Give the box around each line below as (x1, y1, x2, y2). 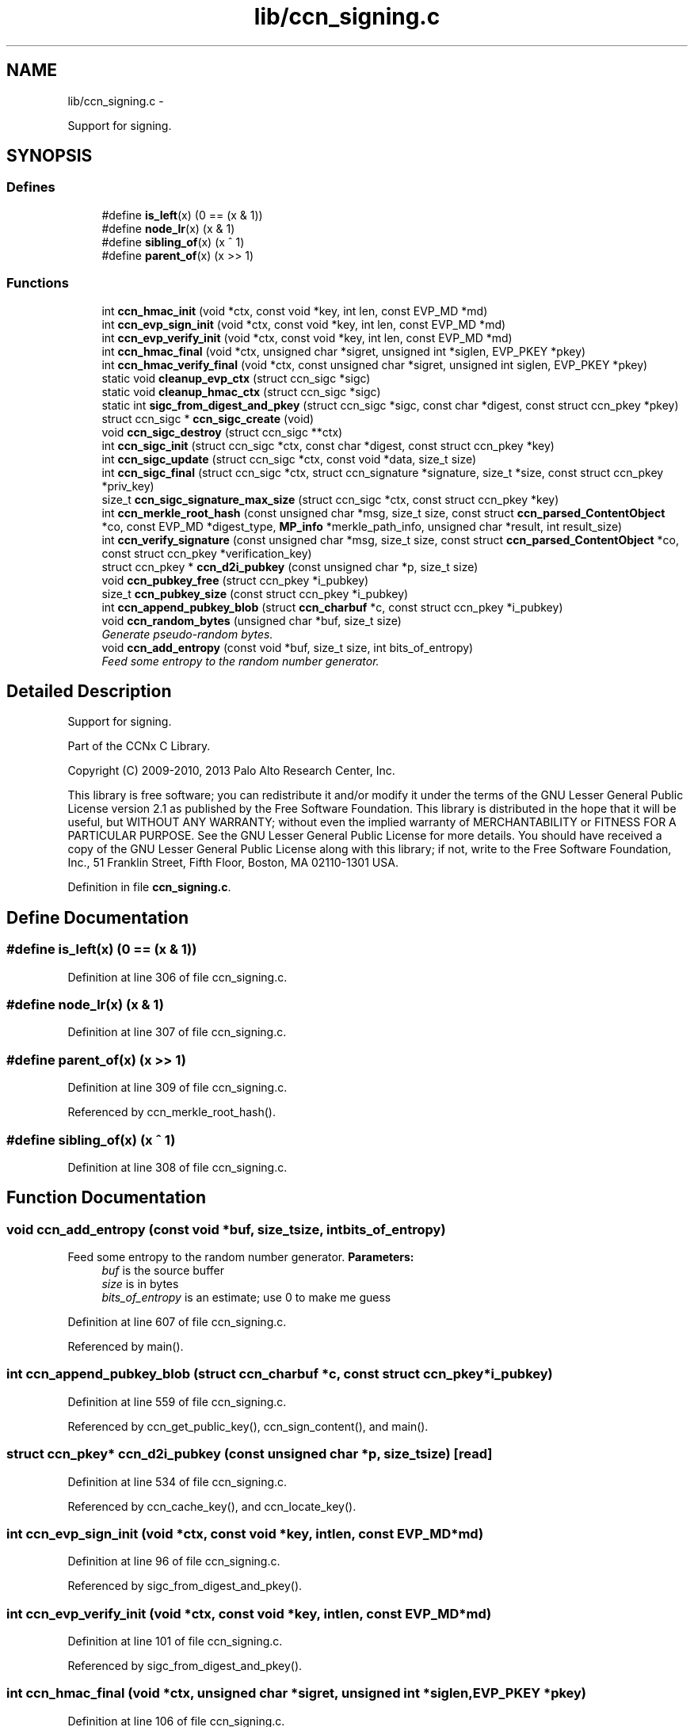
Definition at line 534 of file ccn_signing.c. (67, 1474, 288, 1489)
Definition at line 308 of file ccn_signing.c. (67, 1160, 288, 1174)
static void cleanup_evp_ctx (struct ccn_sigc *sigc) (101, 371, 371, 385)
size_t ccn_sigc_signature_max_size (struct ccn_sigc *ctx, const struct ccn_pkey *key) (101, 492, 559, 506)
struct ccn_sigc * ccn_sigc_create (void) (101, 411, 315, 425)
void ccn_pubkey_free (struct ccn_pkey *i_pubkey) (101, 573, 369, 587)
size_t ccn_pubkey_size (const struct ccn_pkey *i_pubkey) (101, 586, 409, 600)
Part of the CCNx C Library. (67, 739, 211, 753)
